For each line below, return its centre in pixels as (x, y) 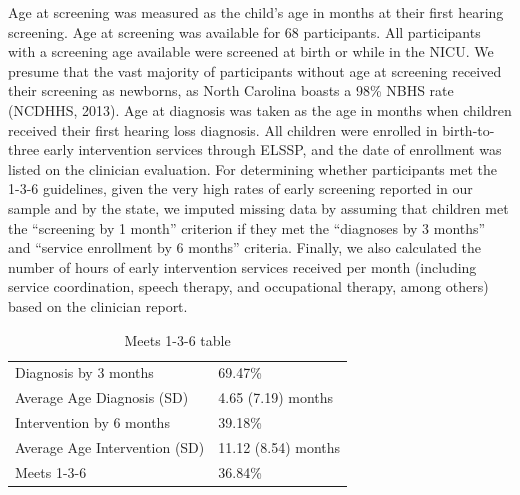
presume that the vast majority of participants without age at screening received (255, 70)
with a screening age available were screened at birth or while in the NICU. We (251, 51)
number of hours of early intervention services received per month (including (242, 266)
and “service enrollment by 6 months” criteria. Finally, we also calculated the (245, 247)
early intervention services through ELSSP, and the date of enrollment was (272, 149)
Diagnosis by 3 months (84, 372)
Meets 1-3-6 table (177, 339)
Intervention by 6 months (92, 422)
